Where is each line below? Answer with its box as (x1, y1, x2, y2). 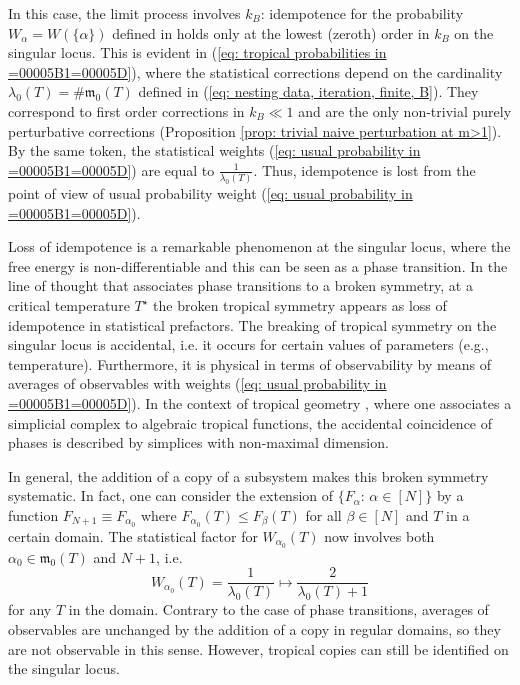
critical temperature (8, 295, 130, 316)
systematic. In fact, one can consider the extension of (8, 485, 334, 506)
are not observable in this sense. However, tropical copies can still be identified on (8, 638, 509, 659)
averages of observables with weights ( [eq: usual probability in (8, 373, 387, 394)
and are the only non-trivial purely (298, 100, 512, 121)
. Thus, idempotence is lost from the (253, 159, 476, 180)
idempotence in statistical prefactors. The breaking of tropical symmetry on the (8, 314, 497, 335)
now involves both (324, 525, 435, 546)
